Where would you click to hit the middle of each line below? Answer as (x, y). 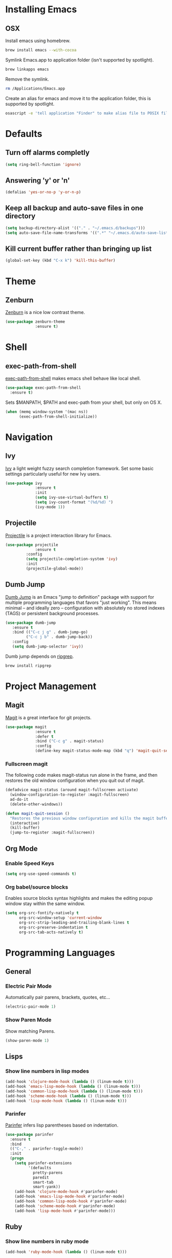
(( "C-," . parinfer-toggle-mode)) (47, 1149)
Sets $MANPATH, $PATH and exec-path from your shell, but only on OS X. (84, 402)
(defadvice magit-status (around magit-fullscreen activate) (72, 790)
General (18, 971)
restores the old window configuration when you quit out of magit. (75, 780)
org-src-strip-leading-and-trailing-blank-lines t (74, 922)
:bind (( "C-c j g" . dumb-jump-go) (50, 632)
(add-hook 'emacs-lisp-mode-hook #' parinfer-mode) (70, 1196)
